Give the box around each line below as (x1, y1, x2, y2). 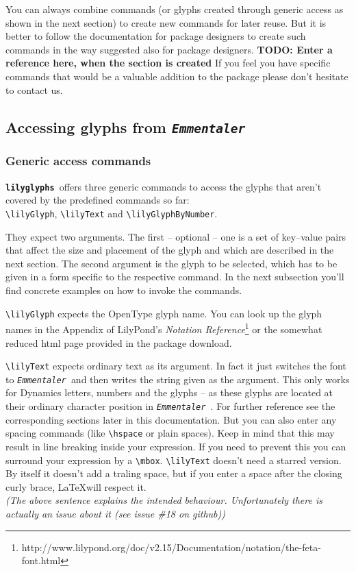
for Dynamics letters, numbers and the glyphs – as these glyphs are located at (5, 385, 333, 400)
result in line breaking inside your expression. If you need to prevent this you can (5, 439, 346, 453)
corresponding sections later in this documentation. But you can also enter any (5, 412, 337, 426)
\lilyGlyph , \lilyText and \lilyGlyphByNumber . (5, 206, 218, 220)
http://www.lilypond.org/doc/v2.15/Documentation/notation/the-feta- (21, 539, 321, 554)
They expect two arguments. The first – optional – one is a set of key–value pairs (5, 229, 346, 243)
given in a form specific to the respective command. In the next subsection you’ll (5, 269, 344, 284)
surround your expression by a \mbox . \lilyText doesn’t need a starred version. (5, 452, 342, 467)
